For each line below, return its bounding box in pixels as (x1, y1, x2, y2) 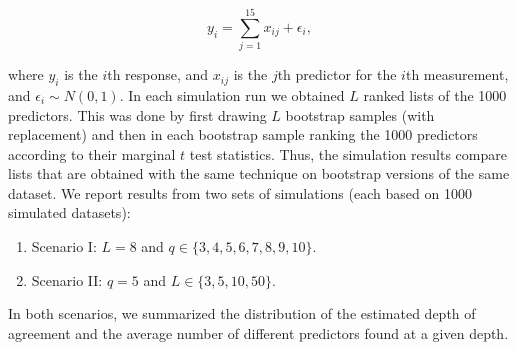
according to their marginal (8, 143, 176, 164)
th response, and (107, 64, 209, 85)
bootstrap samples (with (285, 104, 435, 125)
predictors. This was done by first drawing (8, 104, 267, 125)
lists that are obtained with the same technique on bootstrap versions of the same (8, 163, 510, 184)
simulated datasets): (8, 202, 131, 223)
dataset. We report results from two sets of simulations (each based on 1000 (8, 182, 472, 203)
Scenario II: (31, 269, 103, 290)
